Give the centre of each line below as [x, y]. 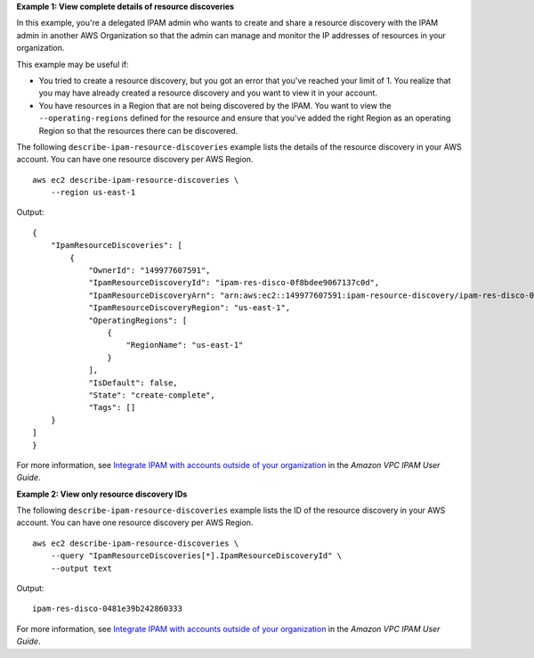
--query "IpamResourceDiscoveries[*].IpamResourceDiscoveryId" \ [196, 556]
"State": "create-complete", [152, 395]
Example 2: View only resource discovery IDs [102, 494]
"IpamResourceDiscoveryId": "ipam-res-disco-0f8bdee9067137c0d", [234, 283]
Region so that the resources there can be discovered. [138, 130]
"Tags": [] [112, 407]
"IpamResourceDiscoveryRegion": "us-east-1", [190, 308]
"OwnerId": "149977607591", [150, 271]
